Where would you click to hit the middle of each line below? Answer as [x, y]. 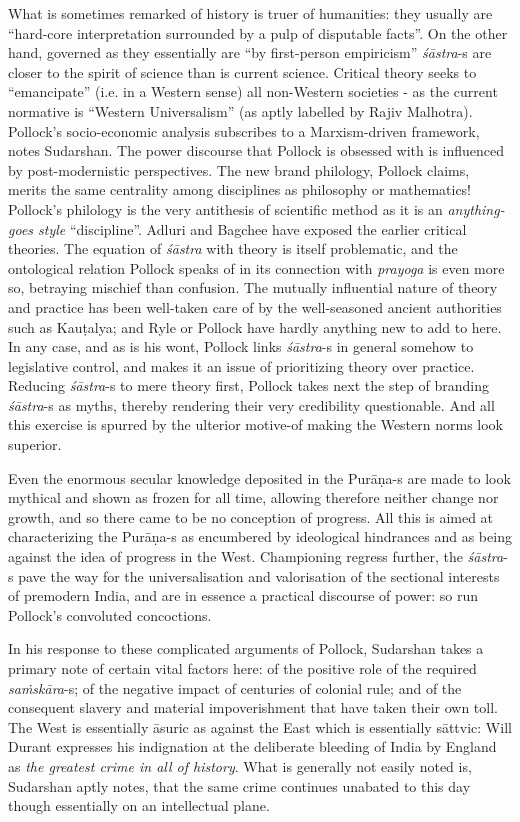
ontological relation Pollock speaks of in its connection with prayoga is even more [256, 267]
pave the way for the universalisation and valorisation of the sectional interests [259, 575]
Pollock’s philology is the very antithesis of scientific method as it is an [225, 208]
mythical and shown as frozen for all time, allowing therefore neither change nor [253, 497]
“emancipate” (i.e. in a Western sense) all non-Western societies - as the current [253, 91]
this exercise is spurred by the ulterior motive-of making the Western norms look [255, 424]
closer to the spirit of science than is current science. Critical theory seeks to [242, 71]
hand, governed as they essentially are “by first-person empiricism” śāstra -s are [250, 52]
